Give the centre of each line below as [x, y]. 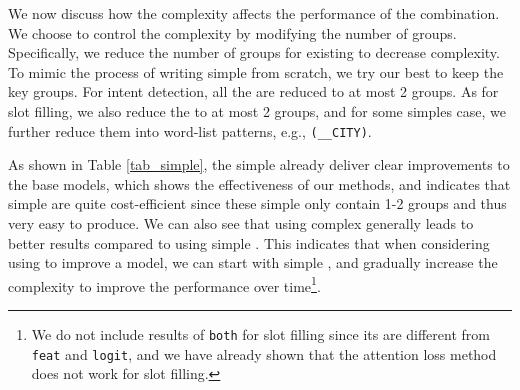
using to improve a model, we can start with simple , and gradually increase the [253, 262]
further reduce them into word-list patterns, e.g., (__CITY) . [190, 130]
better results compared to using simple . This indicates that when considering [249, 242]
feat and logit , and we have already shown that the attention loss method [264, 353]
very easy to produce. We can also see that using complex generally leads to [241, 223]
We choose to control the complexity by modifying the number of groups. [232, 32]
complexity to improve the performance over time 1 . [164, 284]
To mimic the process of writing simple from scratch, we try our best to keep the [256, 71]
